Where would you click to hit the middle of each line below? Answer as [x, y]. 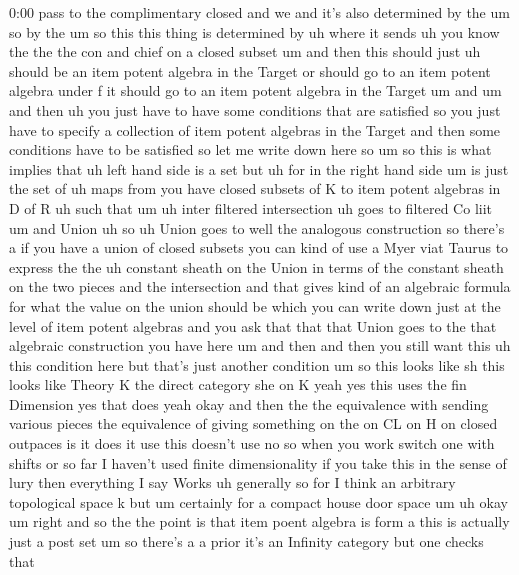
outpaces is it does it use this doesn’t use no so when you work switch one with [252, 443]
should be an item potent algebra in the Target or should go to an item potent [250, 70]
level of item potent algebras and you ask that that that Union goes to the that [253, 325]
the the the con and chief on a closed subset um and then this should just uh [245, 51]
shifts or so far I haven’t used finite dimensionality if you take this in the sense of [258, 462]
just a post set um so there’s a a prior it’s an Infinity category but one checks [246, 541]
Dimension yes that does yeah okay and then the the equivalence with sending [249, 403]
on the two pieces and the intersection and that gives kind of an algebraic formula [260, 286]
